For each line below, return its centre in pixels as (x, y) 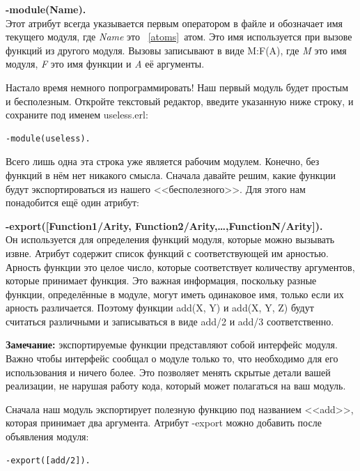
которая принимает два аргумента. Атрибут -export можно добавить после (164, 423)
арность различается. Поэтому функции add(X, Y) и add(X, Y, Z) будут (160, 308)
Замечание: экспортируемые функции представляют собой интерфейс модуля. (172, 345)
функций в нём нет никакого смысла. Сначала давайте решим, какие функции (171, 175)
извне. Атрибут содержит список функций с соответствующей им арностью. (167, 253)
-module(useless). (48, 138)
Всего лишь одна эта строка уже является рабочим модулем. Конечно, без (163, 161)
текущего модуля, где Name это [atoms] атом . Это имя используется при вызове (179, 37)
